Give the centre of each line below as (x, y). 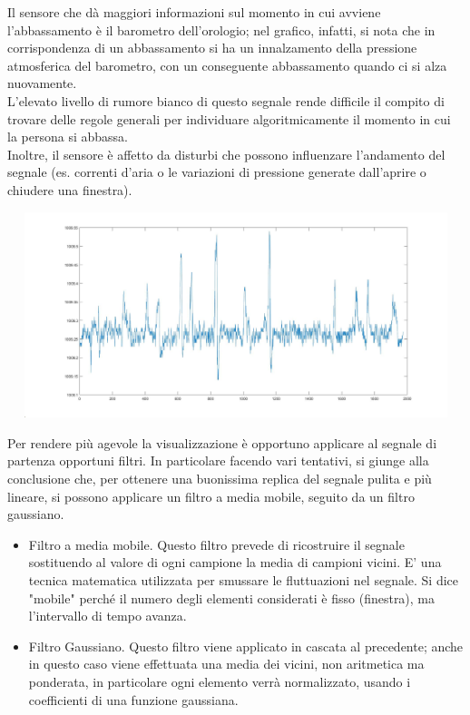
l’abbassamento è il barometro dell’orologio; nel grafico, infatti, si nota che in (221, 29)
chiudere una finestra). (70, 189)
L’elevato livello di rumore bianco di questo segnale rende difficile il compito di (226, 100)
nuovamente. (42, 83)
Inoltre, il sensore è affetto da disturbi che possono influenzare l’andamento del (226, 154)
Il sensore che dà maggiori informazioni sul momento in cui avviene (194, 12)
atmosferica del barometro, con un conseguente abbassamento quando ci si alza (227, 65)
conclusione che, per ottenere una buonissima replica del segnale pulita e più (220, 479)
